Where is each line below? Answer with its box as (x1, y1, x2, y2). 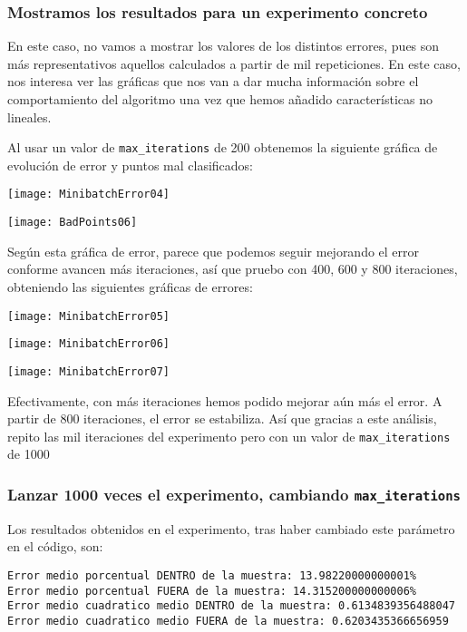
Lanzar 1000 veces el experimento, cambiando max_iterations (7, 482, 461, 505)
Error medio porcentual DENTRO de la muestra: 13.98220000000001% (7, 569, 417, 582)
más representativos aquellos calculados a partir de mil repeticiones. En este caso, (7, 53, 461, 73)
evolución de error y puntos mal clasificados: (7, 155, 254, 174)
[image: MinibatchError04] (7, 188, 170, 201)
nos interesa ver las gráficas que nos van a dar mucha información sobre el (7, 72, 419, 91)
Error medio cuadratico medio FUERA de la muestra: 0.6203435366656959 (7, 614, 449, 627)
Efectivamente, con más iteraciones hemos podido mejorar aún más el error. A (7, 391, 443, 410)
